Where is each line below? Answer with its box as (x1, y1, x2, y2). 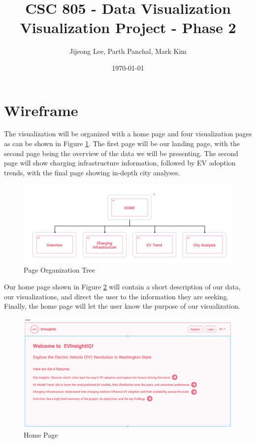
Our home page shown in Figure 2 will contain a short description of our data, (4, 281, 241, 291)
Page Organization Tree (24, 265, 95, 275)
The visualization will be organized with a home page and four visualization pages (4, 128, 252, 139)
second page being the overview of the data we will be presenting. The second (4, 148, 238, 158)
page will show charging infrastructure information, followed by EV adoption (4, 158, 236, 168)
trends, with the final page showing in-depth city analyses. (4, 167, 180, 177)
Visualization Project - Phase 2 (20, 17, 236, 38)
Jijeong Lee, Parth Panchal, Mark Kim (69, 46, 187, 56)
